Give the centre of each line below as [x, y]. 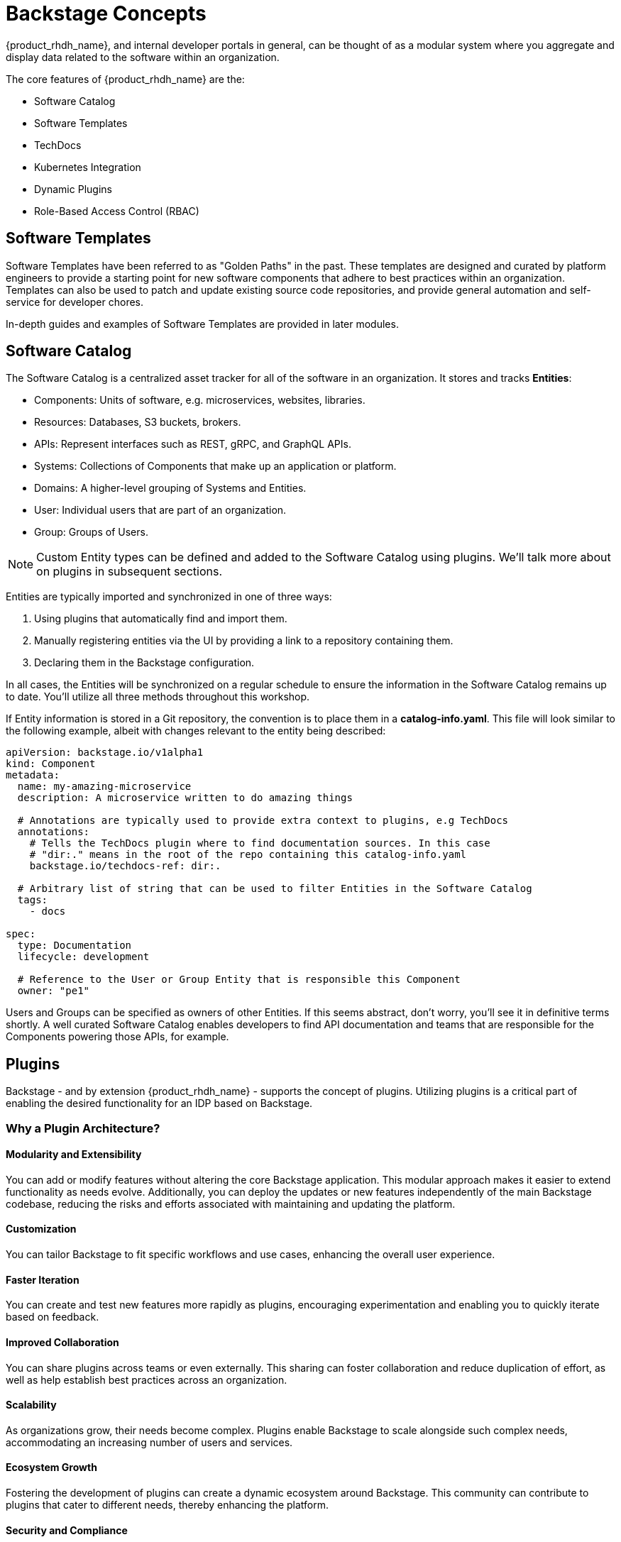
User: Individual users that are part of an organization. [160, 510]
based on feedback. [53, 1317]
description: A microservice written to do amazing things [185, 798]
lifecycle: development [83, 957]
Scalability [31, 1405]
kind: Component [51, 764]
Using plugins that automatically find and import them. [161, 619]
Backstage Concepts [106, 13]
